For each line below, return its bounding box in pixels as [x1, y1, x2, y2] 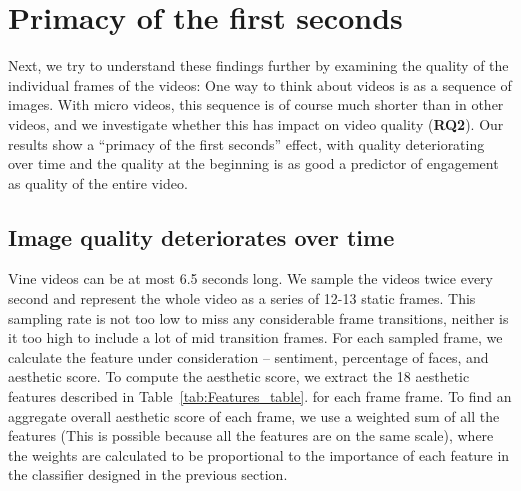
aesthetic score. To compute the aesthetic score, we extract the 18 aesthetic [8, 366, 470, 387]
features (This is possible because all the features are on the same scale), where [8, 425, 494, 446]
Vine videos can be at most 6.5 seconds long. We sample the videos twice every [8, 268, 493, 289]
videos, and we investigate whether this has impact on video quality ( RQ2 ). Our [8, 113, 504, 134]
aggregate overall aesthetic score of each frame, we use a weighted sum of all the [8, 405, 500, 426]
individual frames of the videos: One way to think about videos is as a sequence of [8, 74, 512, 95]
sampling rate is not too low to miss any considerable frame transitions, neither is [8, 307, 509, 328]
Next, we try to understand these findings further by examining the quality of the [8, 55, 509, 76]
